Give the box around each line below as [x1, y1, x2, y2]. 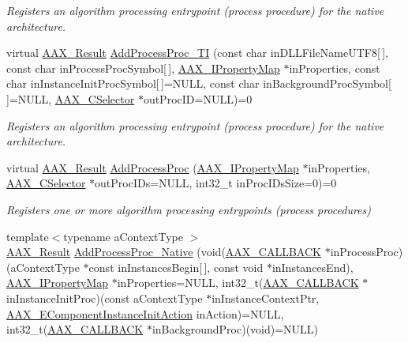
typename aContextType [63, 228, 183, 244]
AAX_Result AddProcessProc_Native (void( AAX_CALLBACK [6, 243, 321, 260]
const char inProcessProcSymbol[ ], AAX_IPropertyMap [6, 59, 280, 76]
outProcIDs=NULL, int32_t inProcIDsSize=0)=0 [95, 175, 337, 191]
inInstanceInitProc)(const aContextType [6, 289, 203, 306]
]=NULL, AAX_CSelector [6, 90, 135, 107]
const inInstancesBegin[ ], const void [88, 258, 264, 275]
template [6, 228, 49, 244]
